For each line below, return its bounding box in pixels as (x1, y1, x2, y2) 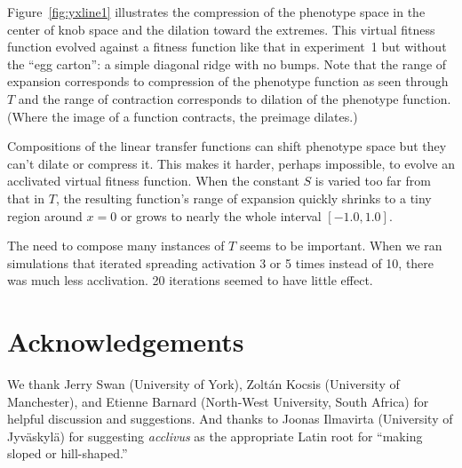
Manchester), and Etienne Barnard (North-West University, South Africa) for (7, 392, 429, 410)
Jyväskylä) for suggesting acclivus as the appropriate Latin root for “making (7, 426, 423, 445)
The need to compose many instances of (7, 236, 225, 255)
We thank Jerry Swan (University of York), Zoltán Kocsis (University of (7, 375, 400, 393)
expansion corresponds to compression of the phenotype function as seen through (7, 72, 449, 91)
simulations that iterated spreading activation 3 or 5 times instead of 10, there (7, 253, 434, 272)
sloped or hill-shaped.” (7, 444, 128, 463)
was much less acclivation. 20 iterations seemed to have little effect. (7, 271, 373, 290)
